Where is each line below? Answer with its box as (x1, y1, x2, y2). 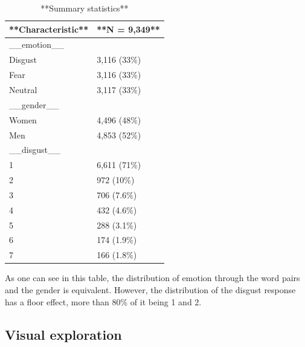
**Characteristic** (9, 22, 89, 35)
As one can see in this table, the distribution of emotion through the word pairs (5, 271, 300, 284)
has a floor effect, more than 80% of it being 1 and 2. (5, 295, 202, 308)
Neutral (9, 83, 37, 96)
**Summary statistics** (40, 2, 129, 14)
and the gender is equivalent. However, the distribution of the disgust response (5, 283, 296, 296)
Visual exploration (5, 325, 122, 343)
